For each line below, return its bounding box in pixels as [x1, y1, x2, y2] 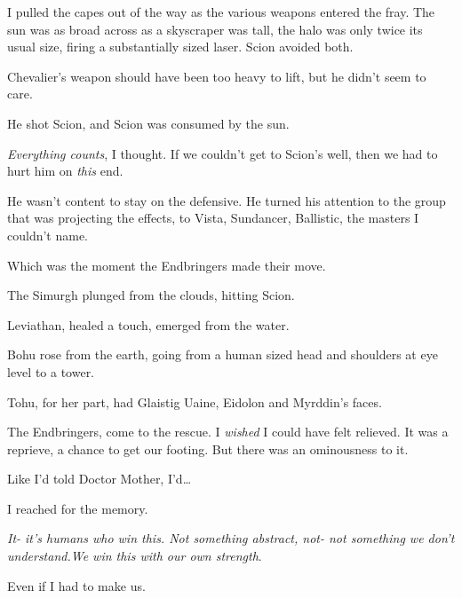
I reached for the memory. [7, 499, 148, 517]
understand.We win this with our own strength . [7, 547, 262, 565]
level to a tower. [7, 362, 95, 381]
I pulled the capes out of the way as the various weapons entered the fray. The [7, 3, 435, 20]
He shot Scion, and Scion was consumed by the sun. [7, 114, 290, 132]
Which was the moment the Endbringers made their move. [7, 256, 326, 274]
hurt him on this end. [7, 161, 123, 180]
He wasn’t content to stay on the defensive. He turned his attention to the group [7, 191, 446, 209]
